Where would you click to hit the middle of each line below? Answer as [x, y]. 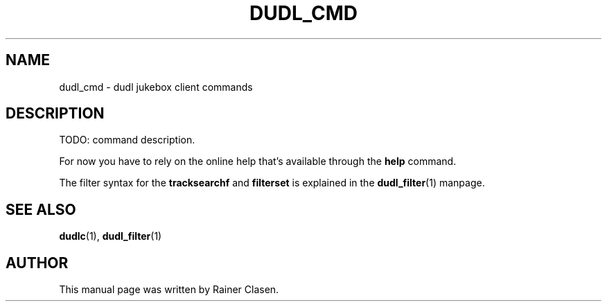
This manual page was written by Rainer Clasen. [169, 290]
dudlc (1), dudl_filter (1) [111, 236]
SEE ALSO [41, 209]
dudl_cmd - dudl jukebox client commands [156, 87]
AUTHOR [37, 263]
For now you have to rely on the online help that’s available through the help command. [258, 161]
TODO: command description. [127, 140]
